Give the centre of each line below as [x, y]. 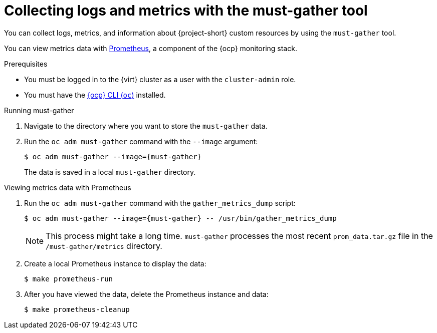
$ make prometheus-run [69, 279]
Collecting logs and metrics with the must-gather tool [186, 11]
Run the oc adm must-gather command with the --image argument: [141, 141]
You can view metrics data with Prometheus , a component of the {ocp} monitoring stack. [151, 48]
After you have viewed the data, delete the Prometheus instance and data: [146, 294]
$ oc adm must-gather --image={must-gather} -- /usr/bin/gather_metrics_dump [180, 218]
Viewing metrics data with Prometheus [68, 187]
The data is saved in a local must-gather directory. [110, 172]
